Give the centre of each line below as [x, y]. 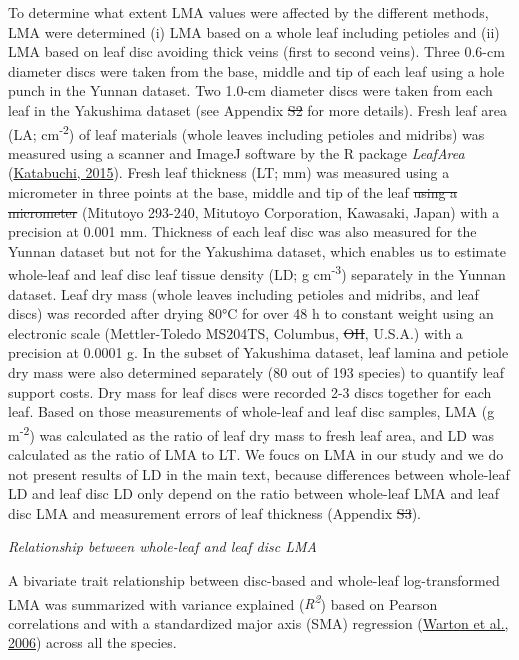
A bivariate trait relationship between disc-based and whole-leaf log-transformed [254, 580]
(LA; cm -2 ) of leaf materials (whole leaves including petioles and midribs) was [246, 132]
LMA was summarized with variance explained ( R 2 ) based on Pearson [223, 602]
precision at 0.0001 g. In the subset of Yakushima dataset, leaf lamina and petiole [258, 352]
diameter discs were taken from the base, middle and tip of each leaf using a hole [256, 70]
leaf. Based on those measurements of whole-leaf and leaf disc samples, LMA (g [251, 411]
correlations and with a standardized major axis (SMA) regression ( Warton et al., [258, 622]
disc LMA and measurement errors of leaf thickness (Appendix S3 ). [214, 512]
